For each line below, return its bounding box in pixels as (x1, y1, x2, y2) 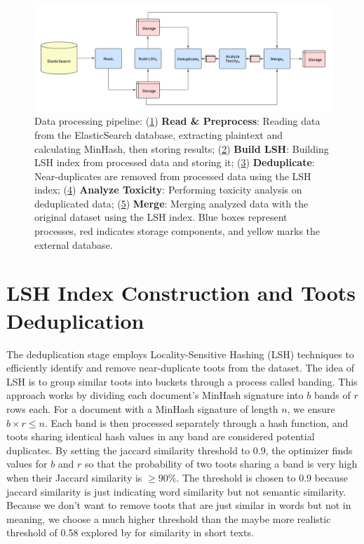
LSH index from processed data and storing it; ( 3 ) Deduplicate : (34, 155, 315, 170)
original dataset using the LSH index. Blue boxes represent (34, 210, 288, 224)
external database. (34, 237, 113, 252)
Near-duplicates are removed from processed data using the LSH (34, 168, 311, 183)
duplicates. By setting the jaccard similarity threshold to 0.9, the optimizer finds (6, 442, 353, 457)
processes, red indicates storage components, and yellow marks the (34, 224, 321, 238)
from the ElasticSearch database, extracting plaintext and (34, 127, 283, 142)
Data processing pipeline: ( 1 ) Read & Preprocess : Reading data (34, 114, 321, 128)
